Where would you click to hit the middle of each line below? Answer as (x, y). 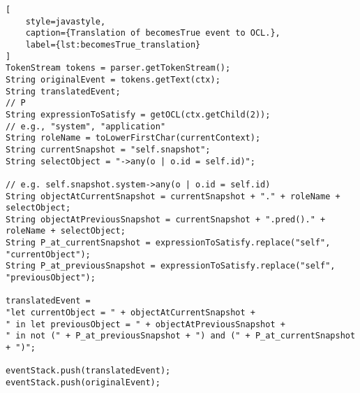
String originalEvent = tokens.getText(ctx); (113, 79)
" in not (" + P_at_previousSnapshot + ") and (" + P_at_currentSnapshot (181, 336)
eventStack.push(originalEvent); (83, 383)
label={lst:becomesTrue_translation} (113, 44)
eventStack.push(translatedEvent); (88, 371)
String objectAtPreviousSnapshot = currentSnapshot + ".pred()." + (166, 219)
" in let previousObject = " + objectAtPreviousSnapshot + (145, 324)
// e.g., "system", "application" (86, 126)
